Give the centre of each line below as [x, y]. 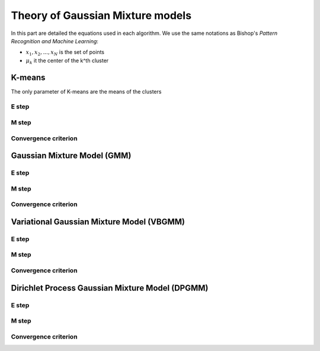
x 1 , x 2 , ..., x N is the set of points [65, 53]
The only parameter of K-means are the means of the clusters [86, 91]
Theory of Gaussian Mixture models [101, 15]
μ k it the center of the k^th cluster [67, 61]
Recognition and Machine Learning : [55, 41]
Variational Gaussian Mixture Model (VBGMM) [98, 222]
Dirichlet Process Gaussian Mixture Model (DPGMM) [110, 288]
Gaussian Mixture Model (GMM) [71, 156]
